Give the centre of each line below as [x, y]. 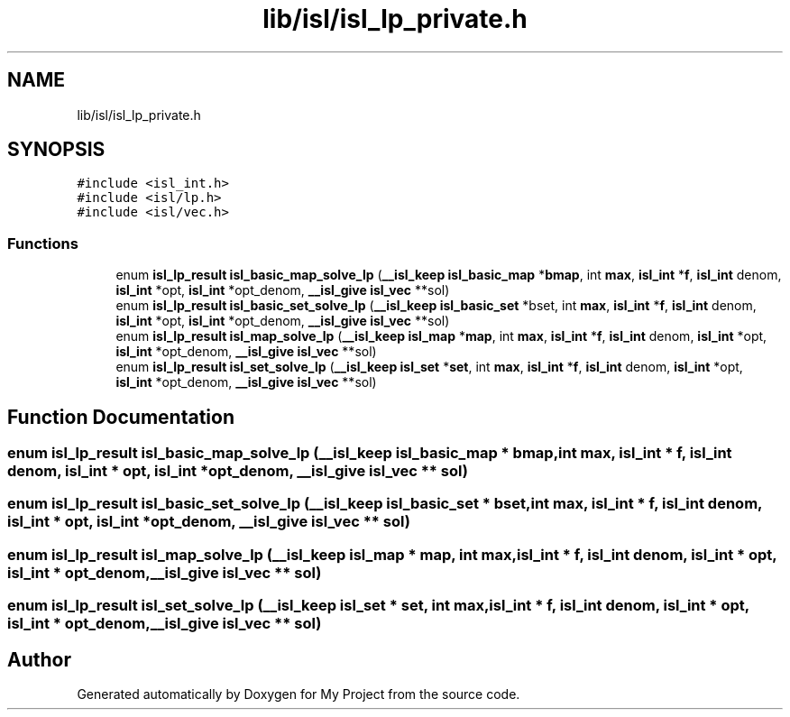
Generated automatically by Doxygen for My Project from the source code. [299, 694]
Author [39, 659]
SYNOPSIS [56, 150]
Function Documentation [121, 417]
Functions [43, 243]
